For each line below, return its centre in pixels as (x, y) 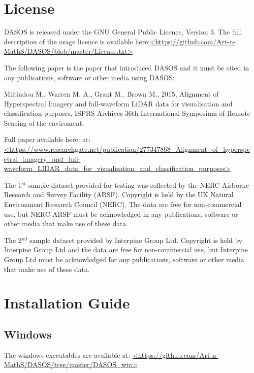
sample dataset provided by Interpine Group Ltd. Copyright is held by (136, 240)
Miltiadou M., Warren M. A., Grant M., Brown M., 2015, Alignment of (111, 94)
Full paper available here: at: (47, 139)
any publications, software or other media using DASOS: (89, 77)
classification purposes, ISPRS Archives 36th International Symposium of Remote (127, 113)
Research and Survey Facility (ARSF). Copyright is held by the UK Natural (119, 194)
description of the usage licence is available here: (77, 41)
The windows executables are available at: (67, 355)
